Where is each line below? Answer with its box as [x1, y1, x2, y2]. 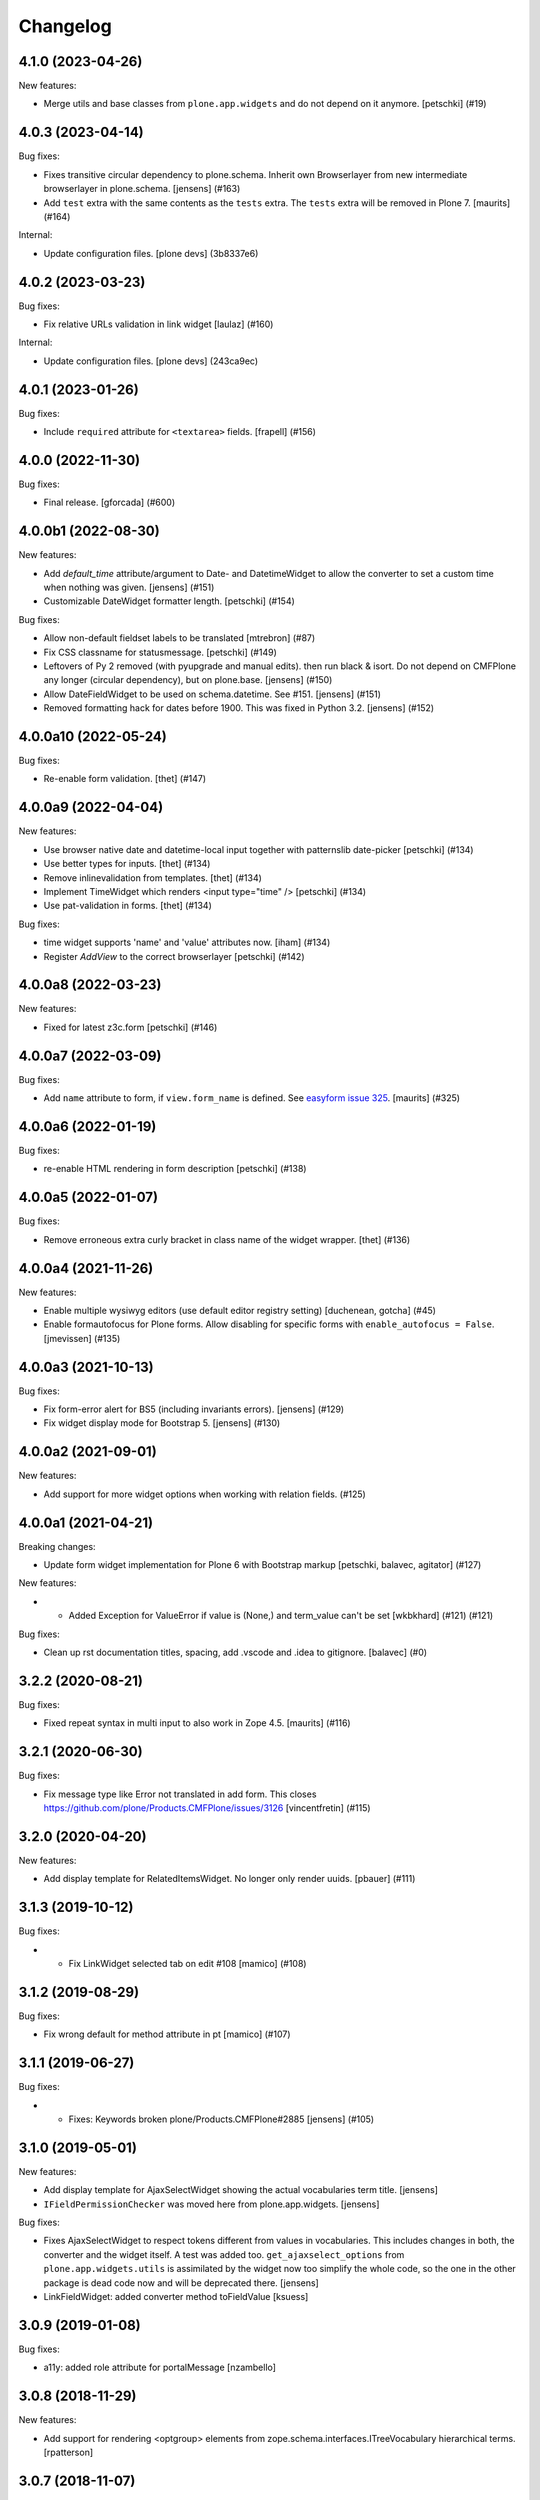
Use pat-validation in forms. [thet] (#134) [43, 900, 212, 912]
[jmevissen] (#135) [43, 1332, 121, 1344]
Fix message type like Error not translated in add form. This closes [43, 1788, 317, 1800]
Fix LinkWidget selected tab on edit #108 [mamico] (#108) [68, 1957, 307, 1969]
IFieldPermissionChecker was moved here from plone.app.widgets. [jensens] [43, 2198, 380, 2210]
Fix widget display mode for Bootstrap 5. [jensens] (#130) [43, 1417, 281, 1429]
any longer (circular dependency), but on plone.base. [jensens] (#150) [43, 674, 333, 686]
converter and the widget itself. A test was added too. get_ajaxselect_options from [43, 2248, 405, 2260]
